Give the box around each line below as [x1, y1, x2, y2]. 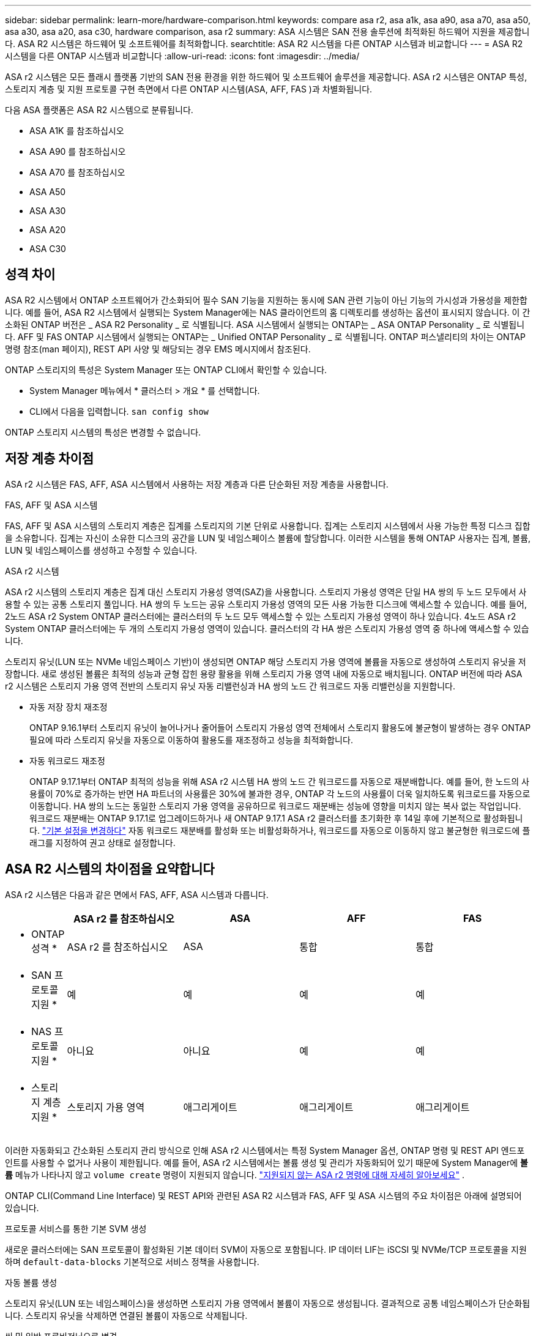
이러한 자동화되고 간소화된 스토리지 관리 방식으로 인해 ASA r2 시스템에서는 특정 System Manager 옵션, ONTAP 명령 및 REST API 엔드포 [5, 1145, 525, 1156]
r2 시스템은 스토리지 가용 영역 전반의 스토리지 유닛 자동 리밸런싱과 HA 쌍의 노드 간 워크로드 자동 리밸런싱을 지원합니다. [5, 680, 455, 691]
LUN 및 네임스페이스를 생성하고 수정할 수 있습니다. [5, 544, 198, 555]
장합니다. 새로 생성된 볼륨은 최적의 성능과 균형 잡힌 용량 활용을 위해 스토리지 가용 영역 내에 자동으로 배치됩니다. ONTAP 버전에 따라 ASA [5, 668, 523, 679]
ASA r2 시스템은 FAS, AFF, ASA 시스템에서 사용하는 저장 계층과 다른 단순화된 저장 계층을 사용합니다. [5, 478, 389, 489]
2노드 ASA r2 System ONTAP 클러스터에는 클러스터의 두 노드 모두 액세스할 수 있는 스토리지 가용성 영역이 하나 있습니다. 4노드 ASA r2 [5, 610, 516, 622]
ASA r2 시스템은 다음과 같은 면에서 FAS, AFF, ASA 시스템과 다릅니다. [5, 889, 269, 900]
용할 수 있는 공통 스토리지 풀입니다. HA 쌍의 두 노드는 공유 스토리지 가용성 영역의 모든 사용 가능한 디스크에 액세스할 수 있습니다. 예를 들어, [5, 598, 527, 609]
